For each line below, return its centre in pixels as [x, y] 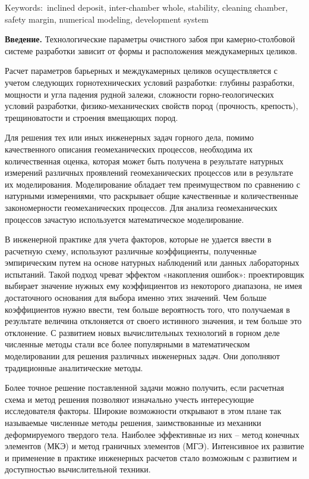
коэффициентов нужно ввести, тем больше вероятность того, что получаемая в [147, 309]
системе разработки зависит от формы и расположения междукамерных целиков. [151, 50]
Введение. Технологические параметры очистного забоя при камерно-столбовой [150, 39]
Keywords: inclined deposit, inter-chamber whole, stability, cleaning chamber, [146, 7]
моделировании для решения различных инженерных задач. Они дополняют [142, 356]
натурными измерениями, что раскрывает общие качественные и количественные [152, 196]
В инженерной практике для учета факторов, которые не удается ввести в [138, 239]
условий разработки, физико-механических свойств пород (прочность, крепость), [152, 106]
